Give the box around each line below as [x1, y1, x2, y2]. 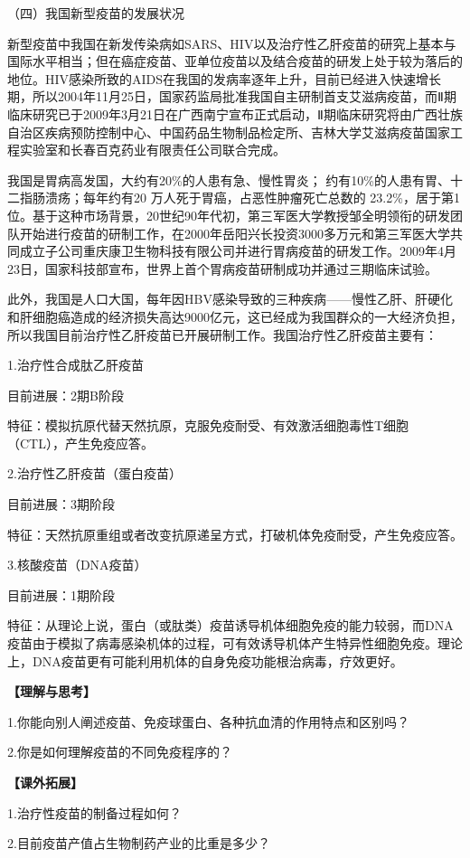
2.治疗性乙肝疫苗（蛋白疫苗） [7, 464, 182, 483]
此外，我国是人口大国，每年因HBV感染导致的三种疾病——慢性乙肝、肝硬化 [7, 289, 453, 308]
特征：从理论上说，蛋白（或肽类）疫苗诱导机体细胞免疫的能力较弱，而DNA [7, 616, 454, 635]
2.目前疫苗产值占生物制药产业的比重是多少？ [7, 834, 270, 853]
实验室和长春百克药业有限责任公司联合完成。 [19, 140, 286, 159]
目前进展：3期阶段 [7, 495, 115, 514]
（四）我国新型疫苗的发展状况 [7, 4, 184, 22]
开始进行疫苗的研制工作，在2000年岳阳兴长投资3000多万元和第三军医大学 [19, 223, 450, 242]
